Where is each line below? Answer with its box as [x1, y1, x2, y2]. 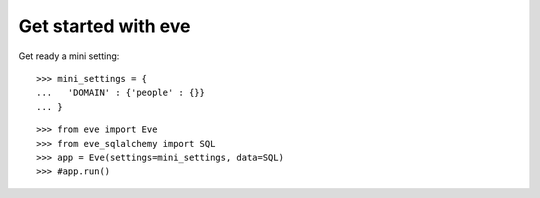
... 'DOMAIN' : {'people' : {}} [36, 87, 205, 99]
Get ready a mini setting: [18, 50, 120, 62]
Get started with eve [18, 15, 191, 37]
